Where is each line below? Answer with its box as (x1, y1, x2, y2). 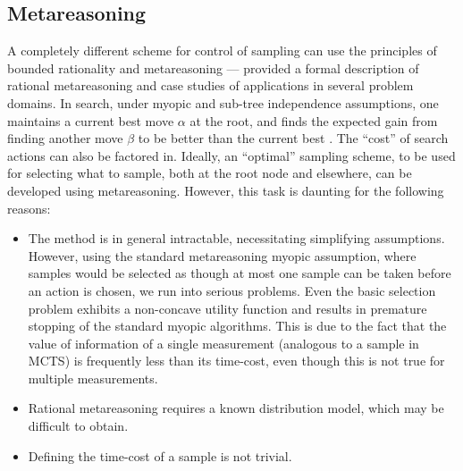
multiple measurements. (28, 368, 158, 387)
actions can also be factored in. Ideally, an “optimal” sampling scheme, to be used (7, 146, 456, 164)
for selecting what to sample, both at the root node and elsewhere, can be (7, 164, 412, 182)
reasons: (7, 198, 51, 217)
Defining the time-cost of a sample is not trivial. (28, 446, 292, 465)
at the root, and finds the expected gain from (189, 111, 438, 130)
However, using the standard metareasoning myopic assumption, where (28, 246, 417, 265)
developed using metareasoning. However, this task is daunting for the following (7, 181, 444, 199)
